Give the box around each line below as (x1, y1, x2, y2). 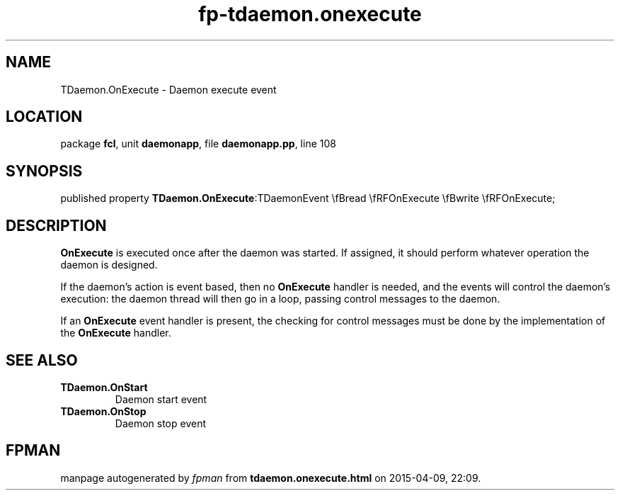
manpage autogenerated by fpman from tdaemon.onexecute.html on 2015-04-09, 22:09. (60, 471, 481, 484)
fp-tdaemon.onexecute (198, 2, 422, 26)
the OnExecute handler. (60, 327, 171, 339)
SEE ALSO (6, 351, 78, 369)
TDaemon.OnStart (60, 381, 148, 393)
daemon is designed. (60, 259, 158, 271)
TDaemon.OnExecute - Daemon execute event (60, 83, 277, 96)
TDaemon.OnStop (60, 405, 147, 417)
